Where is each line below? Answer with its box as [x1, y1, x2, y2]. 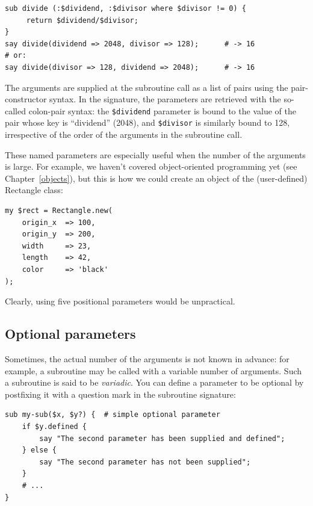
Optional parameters [5, 324, 136, 343]
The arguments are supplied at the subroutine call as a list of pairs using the [5, 81, 288, 93]
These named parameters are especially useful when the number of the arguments [5, 148, 306, 161]
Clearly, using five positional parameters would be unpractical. [5, 295, 235, 307]
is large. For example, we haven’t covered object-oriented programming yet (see [5, 160, 297, 173]
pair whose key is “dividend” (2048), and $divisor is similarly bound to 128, [5, 116, 290, 129]
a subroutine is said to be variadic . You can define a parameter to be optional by [5, 376, 304, 389]
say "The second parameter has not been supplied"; [39, 457, 251, 466]
